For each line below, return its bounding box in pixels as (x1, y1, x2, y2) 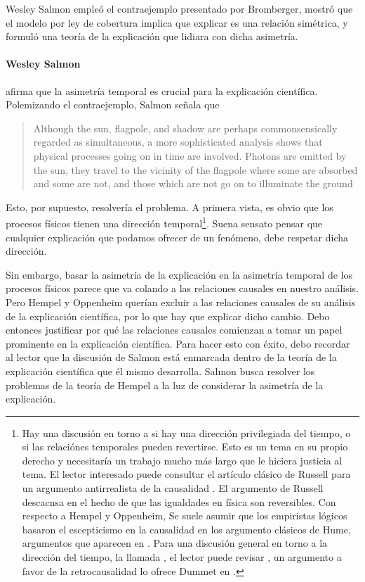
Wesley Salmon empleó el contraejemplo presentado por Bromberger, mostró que (6, 1, 353, 15)
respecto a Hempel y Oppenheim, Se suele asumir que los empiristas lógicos (22, 508, 347, 523)
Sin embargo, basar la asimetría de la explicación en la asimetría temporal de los (6, 267, 352, 281)
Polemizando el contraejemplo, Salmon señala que (6, 97, 220, 112)
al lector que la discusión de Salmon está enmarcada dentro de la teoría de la (6, 350, 337, 365)
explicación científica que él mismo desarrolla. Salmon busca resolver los (6, 363, 315, 378)
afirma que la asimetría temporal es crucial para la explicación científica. (6, 83, 318, 98)
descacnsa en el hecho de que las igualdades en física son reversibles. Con (22, 494, 336, 509)
